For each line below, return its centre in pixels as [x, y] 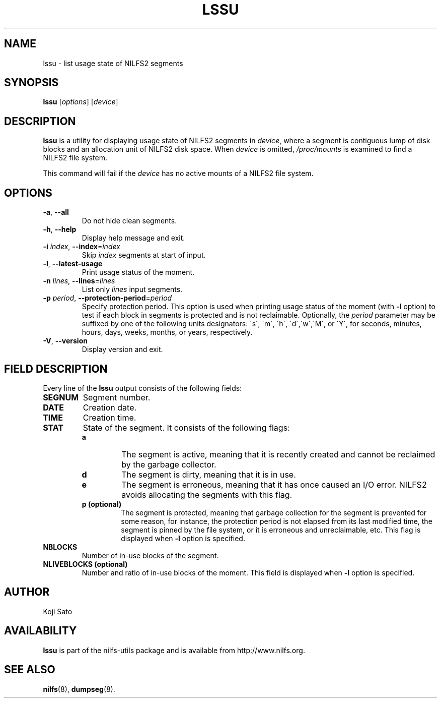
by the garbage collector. [169, 464]
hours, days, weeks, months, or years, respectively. [167, 332]
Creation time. [109, 417]
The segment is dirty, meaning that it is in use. [209, 474]
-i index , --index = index [82, 247]
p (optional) [102, 504]
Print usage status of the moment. [138, 272]
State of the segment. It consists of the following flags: [186, 427]
